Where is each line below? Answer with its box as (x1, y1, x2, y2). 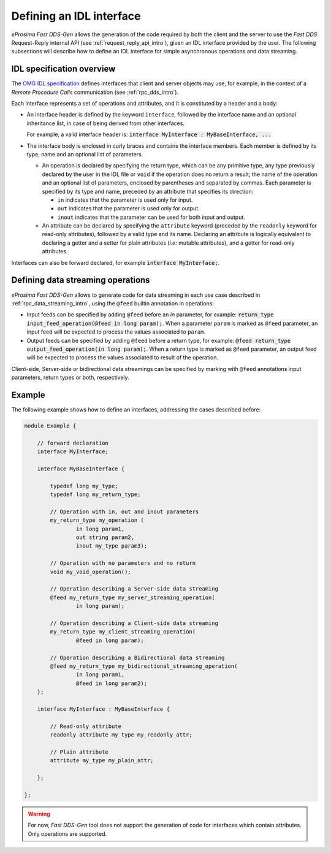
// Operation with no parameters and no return (50, 560, 196, 567)
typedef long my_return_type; (50, 491, 141, 498)
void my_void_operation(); (50, 568, 131, 575)
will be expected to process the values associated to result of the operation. (26, 354, 219, 361)
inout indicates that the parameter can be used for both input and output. (57, 213, 245, 221)
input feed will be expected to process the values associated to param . (26, 328, 206, 335)
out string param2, (75, 534, 135, 541)
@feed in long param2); (75, 679, 147, 687)
